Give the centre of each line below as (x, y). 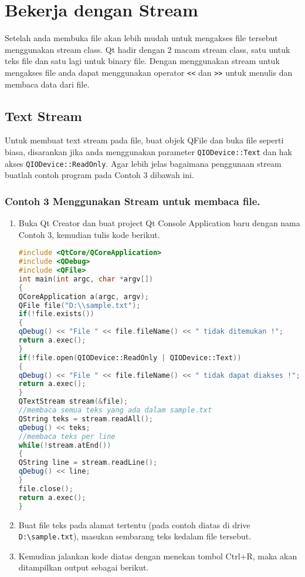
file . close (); (46, 489)
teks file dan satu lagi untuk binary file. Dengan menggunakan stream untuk (142, 61)
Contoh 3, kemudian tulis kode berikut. (89, 234)
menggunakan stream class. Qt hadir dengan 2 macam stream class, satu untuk (148, 49)
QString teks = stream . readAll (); (86, 419)
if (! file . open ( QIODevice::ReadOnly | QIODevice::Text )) (130, 358)
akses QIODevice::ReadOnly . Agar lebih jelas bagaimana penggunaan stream (143, 163)
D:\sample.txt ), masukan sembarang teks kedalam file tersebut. (135, 536)
